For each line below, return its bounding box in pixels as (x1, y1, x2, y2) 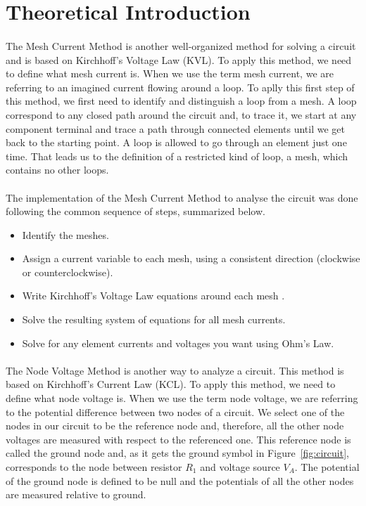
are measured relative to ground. (6, 487, 146, 502)
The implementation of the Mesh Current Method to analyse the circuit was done (6, 190, 358, 205)
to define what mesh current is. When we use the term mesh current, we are (6, 66, 334, 81)
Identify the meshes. (22, 227, 109, 242)
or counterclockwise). (22, 264, 113, 279)
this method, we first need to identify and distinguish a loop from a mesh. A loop (6, 93, 357, 108)
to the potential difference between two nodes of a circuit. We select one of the (6, 404, 345, 419)
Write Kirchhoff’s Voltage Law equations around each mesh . (22, 288, 285, 303)
